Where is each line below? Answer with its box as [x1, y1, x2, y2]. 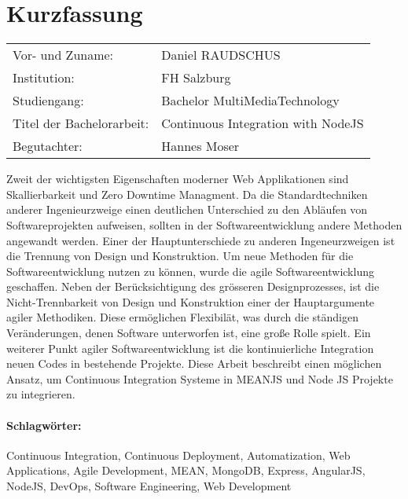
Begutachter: [13, 137, 83, 156]
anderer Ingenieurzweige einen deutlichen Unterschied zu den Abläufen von [6, 201, 368, 218]
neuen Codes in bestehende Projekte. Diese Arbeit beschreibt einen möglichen [6, 355, 382, 372]
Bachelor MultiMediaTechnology [161, 91, 340, 110]
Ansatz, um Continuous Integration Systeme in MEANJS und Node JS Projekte [6, 370, 393, 387]
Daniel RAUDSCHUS [161, 46, 281, 64]
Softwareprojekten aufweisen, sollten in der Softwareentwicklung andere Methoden [6, 216, 402, 233]
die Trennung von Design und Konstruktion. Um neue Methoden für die [6, 248, 354, 264]
